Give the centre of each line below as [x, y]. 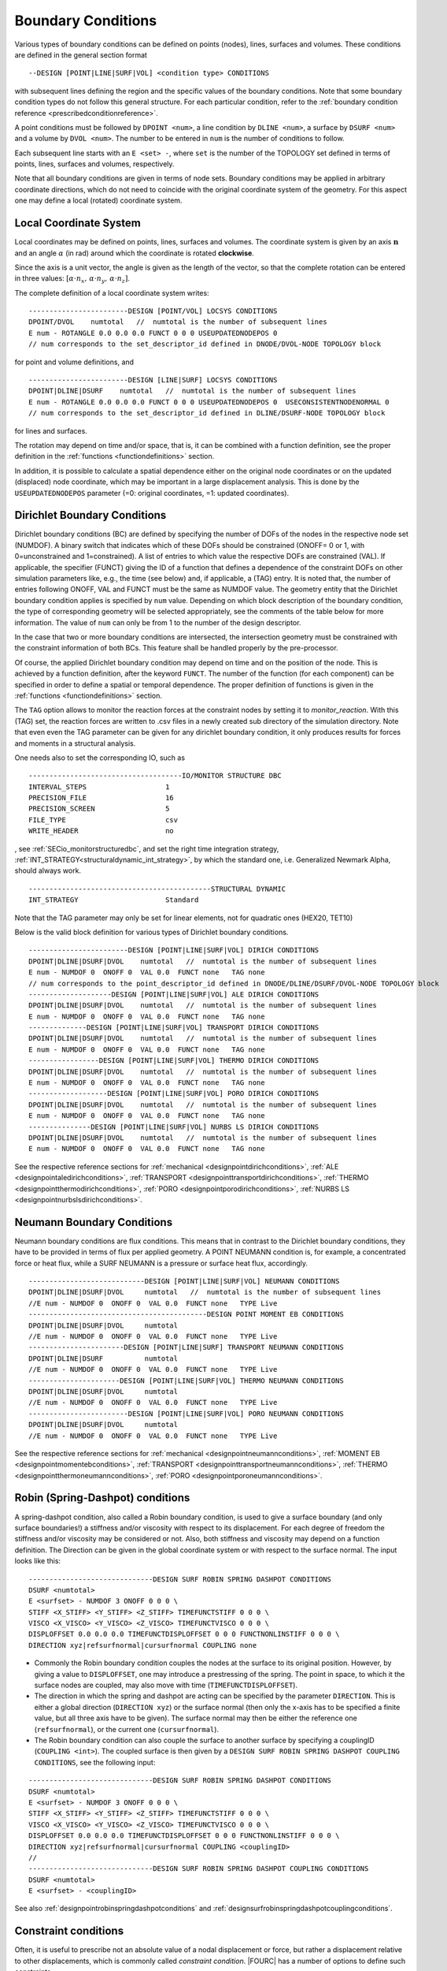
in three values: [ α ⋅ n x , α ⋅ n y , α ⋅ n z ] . [72, 279]
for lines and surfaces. [51, 430]
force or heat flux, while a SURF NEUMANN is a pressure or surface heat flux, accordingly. [161, 1263]
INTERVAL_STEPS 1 [99, 787]
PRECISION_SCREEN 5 [99, 809]
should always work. [48, 870]
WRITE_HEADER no [102, 831]
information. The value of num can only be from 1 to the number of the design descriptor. [158, 622]
